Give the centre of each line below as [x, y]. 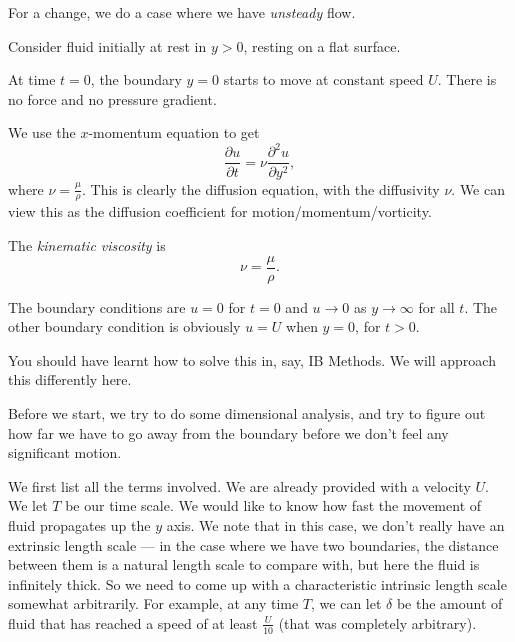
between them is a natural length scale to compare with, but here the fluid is [244, 564]
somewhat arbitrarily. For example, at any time [153, 603]
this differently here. [70, 379]
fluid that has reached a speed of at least [133, 622]
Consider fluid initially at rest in [107, 45]
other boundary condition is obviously [124, 326]
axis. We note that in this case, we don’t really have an [335, 524]
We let [28, 505]
